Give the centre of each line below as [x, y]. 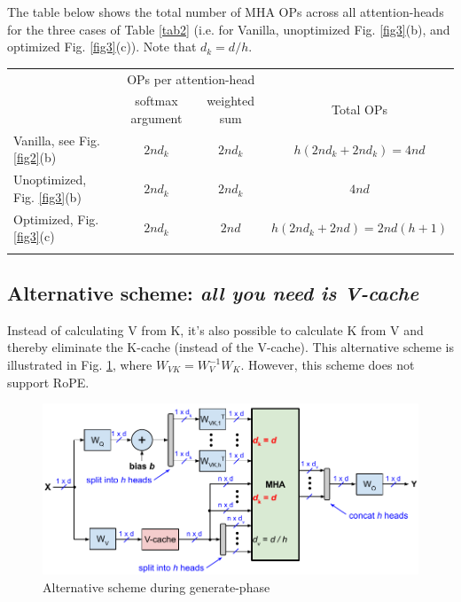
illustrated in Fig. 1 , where [80, 365]
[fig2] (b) [35, 157]
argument [156, 117]
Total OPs [359, 109]
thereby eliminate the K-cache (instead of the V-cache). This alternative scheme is [230, 347]
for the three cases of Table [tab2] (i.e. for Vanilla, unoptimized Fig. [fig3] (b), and [229, 29]
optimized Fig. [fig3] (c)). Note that [102, 47]
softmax [156, 101]
